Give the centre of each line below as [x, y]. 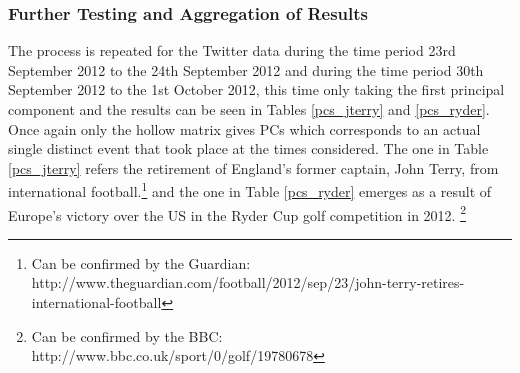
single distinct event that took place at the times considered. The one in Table [248, 148]
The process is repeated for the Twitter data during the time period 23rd [232, 50]
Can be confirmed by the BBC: [127, 335]
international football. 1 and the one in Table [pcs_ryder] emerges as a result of [250, 190]
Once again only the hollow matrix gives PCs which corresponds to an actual [244, 128]
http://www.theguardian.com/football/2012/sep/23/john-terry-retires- [248, 282]
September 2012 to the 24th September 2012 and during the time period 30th [246, 69]
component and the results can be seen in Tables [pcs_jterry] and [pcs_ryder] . [249, 109]
